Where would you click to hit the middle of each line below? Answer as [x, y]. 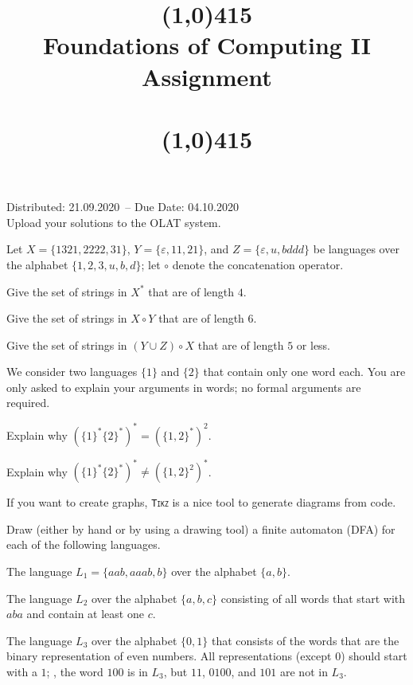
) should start [374, 656]
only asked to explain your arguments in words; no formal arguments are [184, 387]
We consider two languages [72, 372]
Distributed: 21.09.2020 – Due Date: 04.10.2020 [123, 207]
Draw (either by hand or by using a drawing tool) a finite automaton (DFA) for [201, 528]
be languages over [356, 249]
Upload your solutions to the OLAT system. [114, 222]
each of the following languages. [84, 544]
